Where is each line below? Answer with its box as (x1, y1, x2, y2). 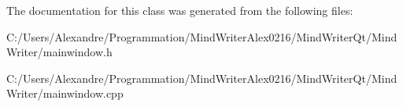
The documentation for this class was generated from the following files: (6, 2, 353, 18)
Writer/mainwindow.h (6, 44, 113, 60)
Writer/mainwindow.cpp (6, 85, 124, 102)
